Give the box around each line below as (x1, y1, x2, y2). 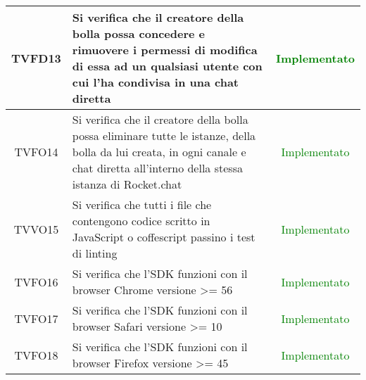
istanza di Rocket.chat (72, 176, 182, 192)
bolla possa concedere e (72, 25, 206, 42)
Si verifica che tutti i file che (72, 196, 212, 213)
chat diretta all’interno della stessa (72, 160, 243, 176)
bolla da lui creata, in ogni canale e (72, 144, 246, 160)
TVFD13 (11, 49, 61, 66)
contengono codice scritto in (72, 213, 210, 229)
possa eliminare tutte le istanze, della (72, 127, 256, 144)
